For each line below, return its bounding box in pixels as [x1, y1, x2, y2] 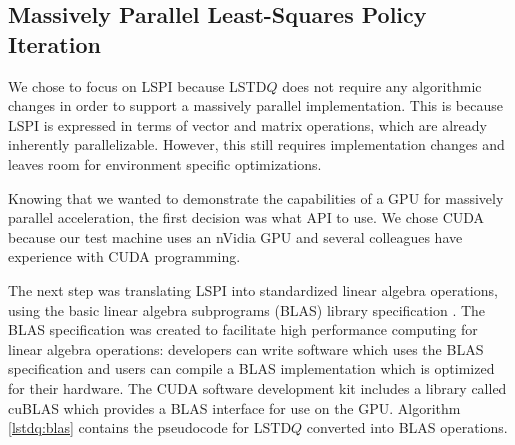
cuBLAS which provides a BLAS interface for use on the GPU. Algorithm [8, 397, 461, 418]
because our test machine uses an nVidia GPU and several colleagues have [8, 226, 463, 247]
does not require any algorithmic [282, 75, 482, 96]
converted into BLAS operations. [306, 417, 508, 438]
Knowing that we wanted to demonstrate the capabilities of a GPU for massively [8, 187, 504, 208]
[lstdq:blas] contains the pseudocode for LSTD [8, 417, 292, 438]
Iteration [8, 28, 101, 59]
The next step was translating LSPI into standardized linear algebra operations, [8, 279, 498, 300]
